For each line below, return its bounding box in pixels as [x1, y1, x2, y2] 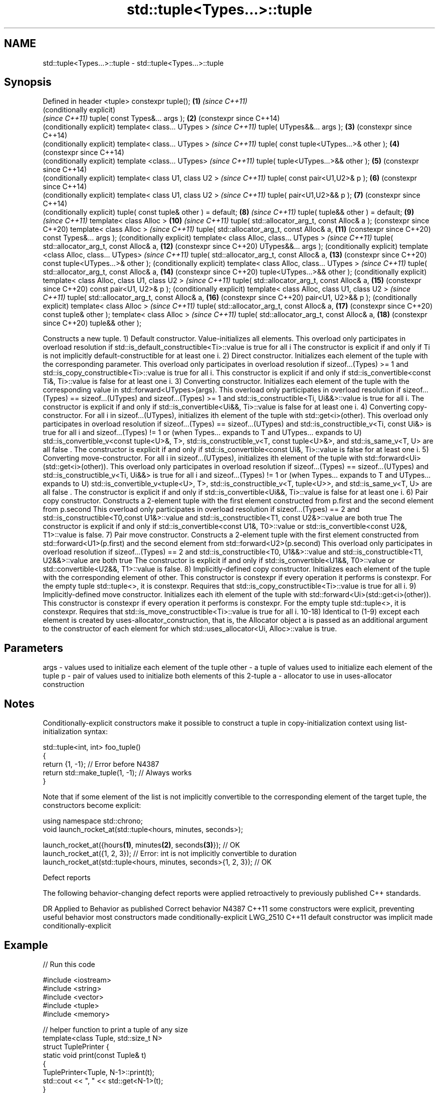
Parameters [4, 641, 63, 654]
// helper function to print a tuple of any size [43, 1025, 188, 1034]
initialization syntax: [43, 727, 108, 736]
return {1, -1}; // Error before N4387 [43, 760, 159, 769]
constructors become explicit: [43, 801, 141, 810]
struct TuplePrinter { [43, 1042, 109, 1051]
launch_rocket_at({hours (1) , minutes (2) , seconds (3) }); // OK [43, 841, 240, 850]
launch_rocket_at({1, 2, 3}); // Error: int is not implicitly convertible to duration [43, 849, 297, 858]
